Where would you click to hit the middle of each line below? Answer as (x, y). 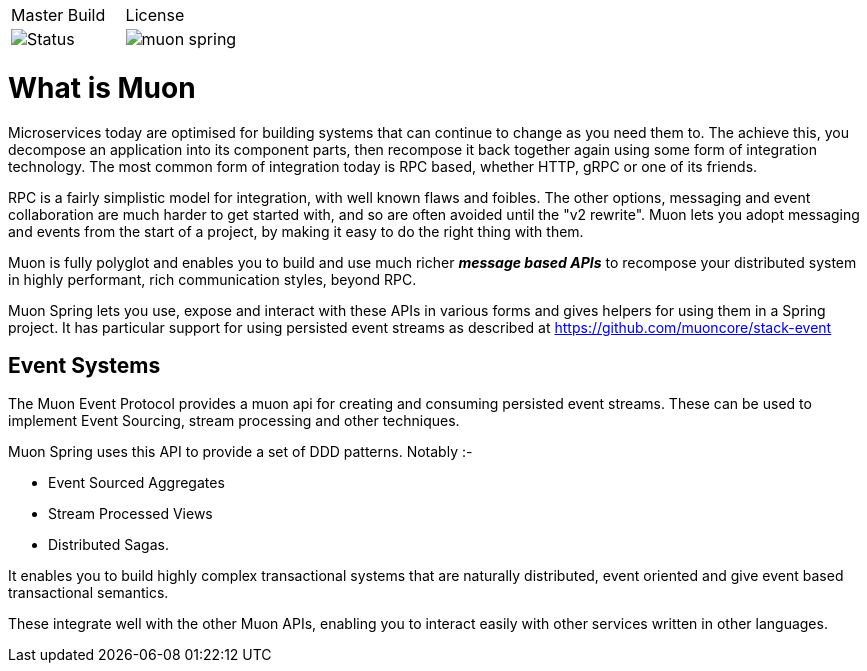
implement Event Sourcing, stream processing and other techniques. (234, 421)
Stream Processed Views (130, 514)
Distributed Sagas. (108, 545)
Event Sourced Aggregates (136, 483)
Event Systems (84, 365)
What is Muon (102, 87)
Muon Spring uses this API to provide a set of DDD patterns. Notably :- (240, 452)
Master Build (58, 15)
